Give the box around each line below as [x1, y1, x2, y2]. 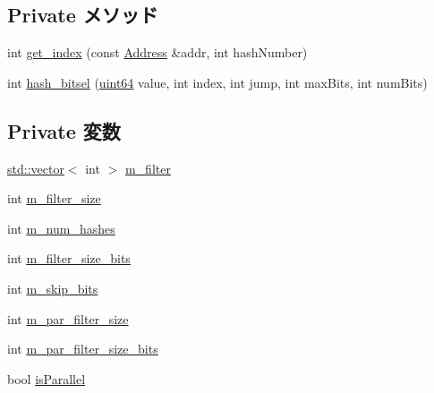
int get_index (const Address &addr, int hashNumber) [7, 43, 308, 62]
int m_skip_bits [7, 278, 98, 297]
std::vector [7, 158, 64, 177]
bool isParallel [7, 369, 86, 388]
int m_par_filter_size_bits [7, 339, 158, 358]
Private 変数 [7, 116, 121, 144]
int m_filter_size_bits [7, 249, 131, 268]
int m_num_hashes [7, 218, 115, 237]
